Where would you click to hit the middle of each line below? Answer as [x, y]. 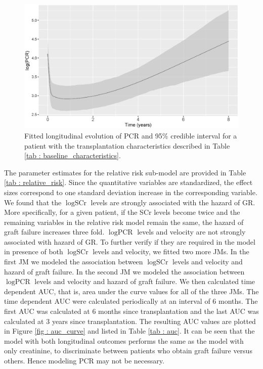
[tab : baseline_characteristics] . [73, 155]
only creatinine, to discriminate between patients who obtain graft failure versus [128, 351]
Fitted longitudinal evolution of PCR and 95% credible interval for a [131, 135]
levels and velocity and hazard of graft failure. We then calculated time [145, 281]
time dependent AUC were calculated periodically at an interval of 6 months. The [131, 301]
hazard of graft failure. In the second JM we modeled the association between [124, 271]
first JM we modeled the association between [74, 262]
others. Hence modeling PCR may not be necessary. [84, 361]
